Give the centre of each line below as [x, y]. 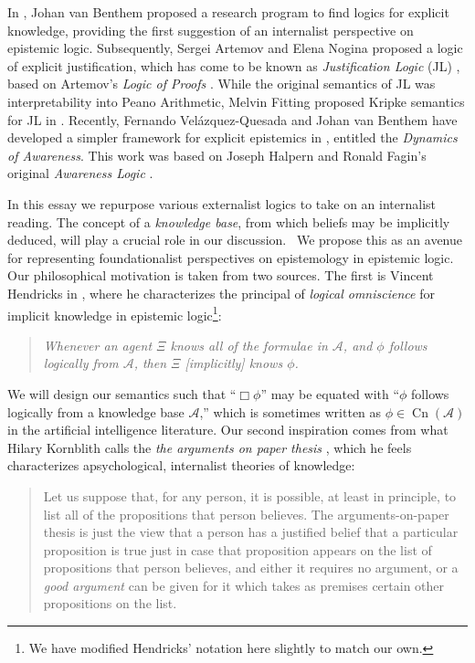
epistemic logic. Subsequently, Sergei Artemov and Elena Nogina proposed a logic [235, 48]
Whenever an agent [98, 345]
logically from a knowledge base [96, 411]
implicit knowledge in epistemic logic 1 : [115, 313]
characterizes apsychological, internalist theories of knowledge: [181, 465]
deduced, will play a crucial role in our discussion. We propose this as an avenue [235, 240]
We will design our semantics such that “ [122, 393]
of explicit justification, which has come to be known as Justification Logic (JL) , [234, 65]
